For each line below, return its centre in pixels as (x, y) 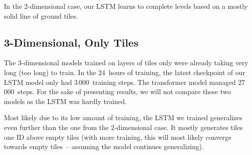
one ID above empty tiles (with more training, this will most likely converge (118, 137)
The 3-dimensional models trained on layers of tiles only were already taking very (126, 63)
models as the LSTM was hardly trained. (65, 101)
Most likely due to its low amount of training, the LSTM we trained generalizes (123, 117)
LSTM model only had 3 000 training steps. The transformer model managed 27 (125, 82)
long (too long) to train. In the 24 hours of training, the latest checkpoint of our (125, 72)
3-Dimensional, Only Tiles (71, 42)
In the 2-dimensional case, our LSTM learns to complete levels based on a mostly (126, 6)
